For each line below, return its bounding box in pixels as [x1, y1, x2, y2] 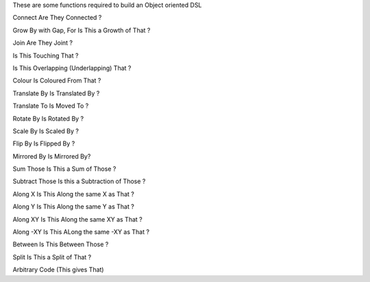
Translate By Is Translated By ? [12, 89, 100, 97]
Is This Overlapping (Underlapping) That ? [12, 64, 132, 72]
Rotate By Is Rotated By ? [12, 114, 84, 123]
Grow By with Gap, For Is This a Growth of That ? [12, 26, 151, 34]
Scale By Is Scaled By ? [12, 127, 79, 135]
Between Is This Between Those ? [12, 240, 109, 248]
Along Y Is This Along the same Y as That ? [12, 202, 135, 211]
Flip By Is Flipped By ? [12, 139, 75, 148]
